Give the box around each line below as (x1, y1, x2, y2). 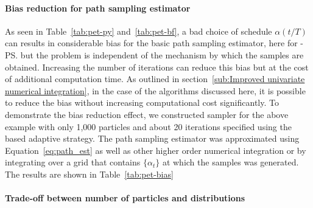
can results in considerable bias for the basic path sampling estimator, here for (5, 36, 298, 49)
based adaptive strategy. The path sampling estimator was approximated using (5, 132, 300, 145)
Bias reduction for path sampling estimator (5, 1, 191, 14)
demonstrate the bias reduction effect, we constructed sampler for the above (5, 108, 289, 120)
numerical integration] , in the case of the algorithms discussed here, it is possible (5, 84, 306, 97)
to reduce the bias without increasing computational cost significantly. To (5, 96, 279, 109)
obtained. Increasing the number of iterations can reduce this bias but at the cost (5, 60, 309, 73)
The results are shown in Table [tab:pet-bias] (5, 167, 174, 180)
